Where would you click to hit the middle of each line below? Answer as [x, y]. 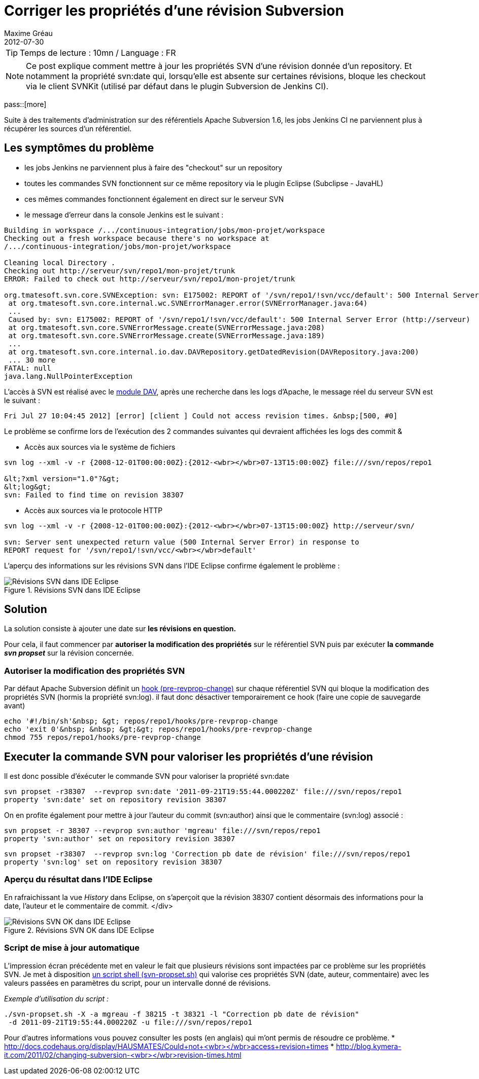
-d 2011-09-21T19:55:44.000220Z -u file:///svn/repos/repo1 [130, 1022]
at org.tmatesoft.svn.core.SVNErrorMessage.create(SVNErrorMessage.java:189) [167, 335]
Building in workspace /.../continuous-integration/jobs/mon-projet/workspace [165, 230]
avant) [15, 706]
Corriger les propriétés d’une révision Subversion [174, 11]
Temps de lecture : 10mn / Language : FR [98, 52]
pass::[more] [25, 104]
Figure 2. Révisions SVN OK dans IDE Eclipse [79, 930]
